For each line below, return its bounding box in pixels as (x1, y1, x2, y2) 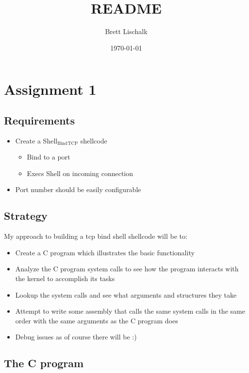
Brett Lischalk (105, 26, 148, 36)
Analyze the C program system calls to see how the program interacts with (15, 264, 239, 274)
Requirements (4, 112, 75, 127)
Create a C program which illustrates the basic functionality (15, 247, 195, 257)
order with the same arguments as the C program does (15, 315, 178, 325)
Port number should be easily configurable (15, 184, 141, 195)
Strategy (4, 208, 48, 223)
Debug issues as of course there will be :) (15, 332, 137, 342)
